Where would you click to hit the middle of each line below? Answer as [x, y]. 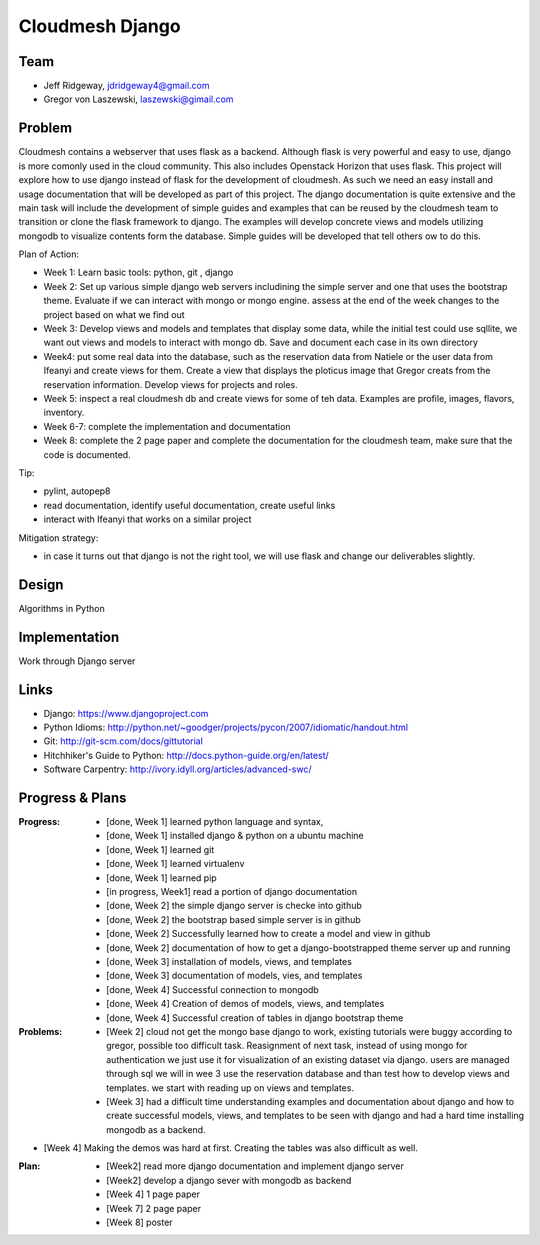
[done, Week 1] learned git [160, 849]
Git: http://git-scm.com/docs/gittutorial [123, 741]
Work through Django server [77, 661]
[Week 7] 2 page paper [154, 1208]
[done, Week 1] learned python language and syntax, [215, 822]
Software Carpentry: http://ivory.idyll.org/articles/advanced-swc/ [177, 769]
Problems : [40, 1031]
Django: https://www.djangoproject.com [126, 713]
